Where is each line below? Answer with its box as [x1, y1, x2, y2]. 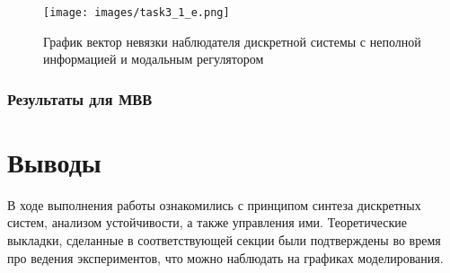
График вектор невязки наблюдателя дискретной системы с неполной [43, 31, 421, 50]
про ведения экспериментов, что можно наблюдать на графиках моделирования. [7, 248, 444, 267]
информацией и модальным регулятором [43, 49, 264, 68]
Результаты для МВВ [7, 87, 153, 110]
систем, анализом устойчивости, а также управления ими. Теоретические [7, 213, 408, 232]
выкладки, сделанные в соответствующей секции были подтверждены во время [7, 231, 441, 249]
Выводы [7, 143, 101, 180]
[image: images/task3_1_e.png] [43, 6, 230, 19]
